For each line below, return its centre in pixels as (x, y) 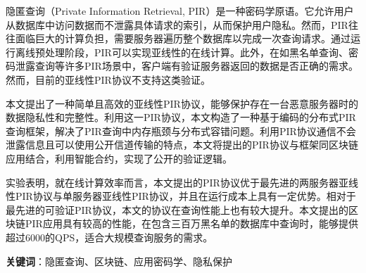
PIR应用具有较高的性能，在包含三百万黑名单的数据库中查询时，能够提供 (191, 223)
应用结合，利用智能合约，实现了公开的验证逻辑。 (119, 158)
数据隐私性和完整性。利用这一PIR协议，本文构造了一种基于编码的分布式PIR (181, 117)
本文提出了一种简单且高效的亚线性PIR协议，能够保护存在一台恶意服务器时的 (182, 103)
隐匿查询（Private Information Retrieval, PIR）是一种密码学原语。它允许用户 (180, 11)
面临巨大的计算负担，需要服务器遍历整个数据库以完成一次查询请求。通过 (183, 38)
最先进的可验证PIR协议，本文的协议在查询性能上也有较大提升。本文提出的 (177, 209)
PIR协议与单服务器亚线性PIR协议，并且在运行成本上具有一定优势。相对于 (185, 196)
